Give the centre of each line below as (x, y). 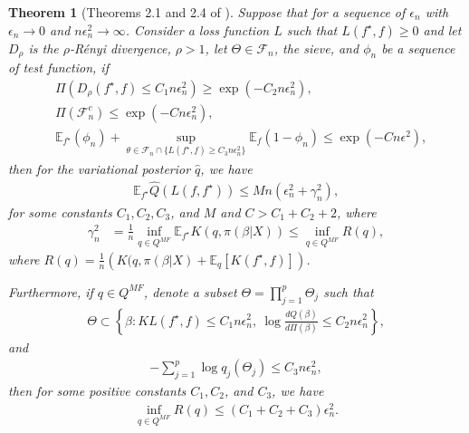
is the (43, 48)
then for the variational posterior (100, 168)
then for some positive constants (97, 390)
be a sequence (418, 48)
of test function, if (58, 67)
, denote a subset (190, 291)
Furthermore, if (51, 291)
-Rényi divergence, (120, 48)
